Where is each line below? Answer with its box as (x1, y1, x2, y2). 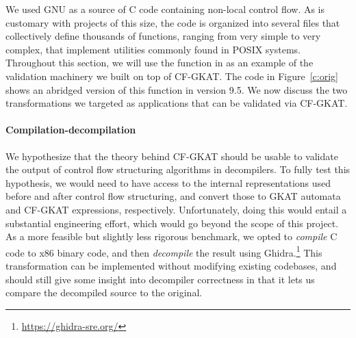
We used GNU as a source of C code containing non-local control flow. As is (5, 2, 325, 16)
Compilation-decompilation (5, 122, 136, 137)
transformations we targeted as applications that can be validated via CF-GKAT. (5, 96, 348, 110)
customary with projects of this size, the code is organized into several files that (5, 15, 340, 29)
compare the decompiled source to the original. (5, 285, 203, 300)
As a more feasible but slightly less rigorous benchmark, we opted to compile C (5, 229, 338, 244)
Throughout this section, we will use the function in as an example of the (5, 55, 314, 70)
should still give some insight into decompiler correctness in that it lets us (5, 272, 315, 286)
